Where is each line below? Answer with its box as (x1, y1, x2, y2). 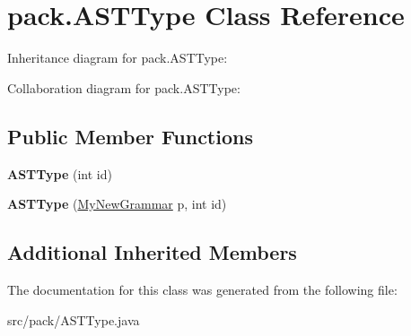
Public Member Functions (7, 122, 253, 150)
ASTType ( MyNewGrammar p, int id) (7, 194, 227, 213)
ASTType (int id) (7, 164, 112, 183)
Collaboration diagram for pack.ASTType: (7, 78, 240, 97)
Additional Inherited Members (7, 238, 297, 266)
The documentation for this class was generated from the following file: (7, 280, 398, 298)
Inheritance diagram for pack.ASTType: (7, 48, 228, 67)
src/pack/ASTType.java (7, 310, 140, 329)
